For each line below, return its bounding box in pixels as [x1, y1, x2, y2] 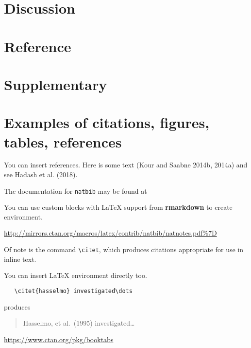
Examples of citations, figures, [4, 112, 210, 132]
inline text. [4, 254, 36, 264]
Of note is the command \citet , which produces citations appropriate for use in [4, 244, 243, 255]
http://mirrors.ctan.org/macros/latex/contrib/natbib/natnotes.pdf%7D [4, 228, 217, 238]
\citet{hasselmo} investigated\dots [14, 287, 133, 294]
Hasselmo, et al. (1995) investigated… [23, 318, 135, 328]
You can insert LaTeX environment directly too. [4, 270, 147, 280]
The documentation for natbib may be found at [4, 185, 147, 196]
